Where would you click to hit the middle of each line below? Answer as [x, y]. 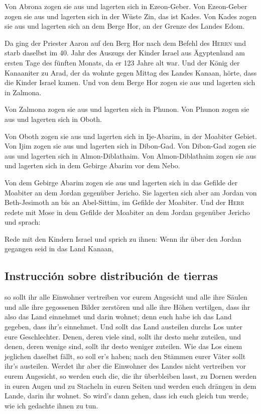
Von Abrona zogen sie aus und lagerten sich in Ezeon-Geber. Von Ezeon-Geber [126, 6]
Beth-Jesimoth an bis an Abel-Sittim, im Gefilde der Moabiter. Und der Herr [124, 202]
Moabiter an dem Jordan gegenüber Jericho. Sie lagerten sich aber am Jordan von [131, 192]
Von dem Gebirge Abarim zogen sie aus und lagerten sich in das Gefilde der [121, 182]
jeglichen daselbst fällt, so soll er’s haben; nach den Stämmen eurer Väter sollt [125, 356]
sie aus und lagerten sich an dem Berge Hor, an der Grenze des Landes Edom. [125, 26]
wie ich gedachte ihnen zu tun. [51, 405]
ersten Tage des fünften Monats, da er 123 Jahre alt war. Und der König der [122, 62]
